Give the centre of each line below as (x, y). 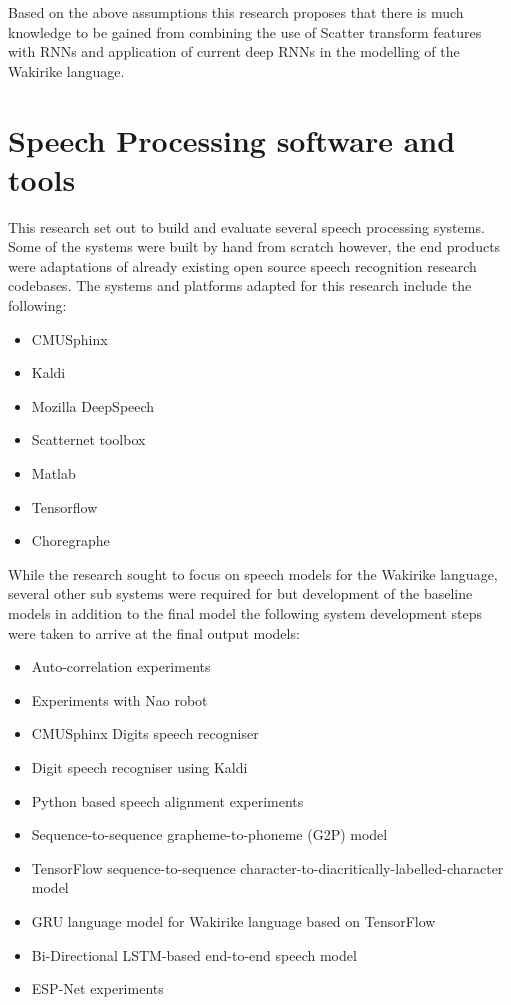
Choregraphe (70, 540)
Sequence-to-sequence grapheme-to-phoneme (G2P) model (209, 834)
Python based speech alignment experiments (167, 800)
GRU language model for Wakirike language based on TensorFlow (233, 920)
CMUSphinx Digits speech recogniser (145, 733)
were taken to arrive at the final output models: (154, 632)
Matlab (53, 473)
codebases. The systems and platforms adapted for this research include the (240, 285)
